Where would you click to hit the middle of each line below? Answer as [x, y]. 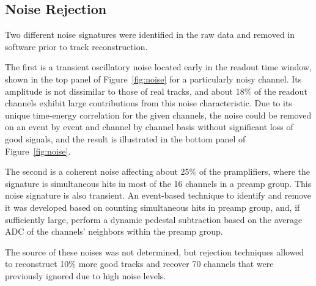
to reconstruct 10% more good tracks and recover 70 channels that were [139, 264]
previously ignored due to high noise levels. [86, 275]
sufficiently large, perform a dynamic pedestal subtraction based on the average [154, 219]
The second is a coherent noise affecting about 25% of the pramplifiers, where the [157, 171]
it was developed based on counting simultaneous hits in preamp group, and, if [152, 207]
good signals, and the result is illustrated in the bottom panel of [125, 138]
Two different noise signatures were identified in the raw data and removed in [150, 35]
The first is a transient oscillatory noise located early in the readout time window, [158, 67]
